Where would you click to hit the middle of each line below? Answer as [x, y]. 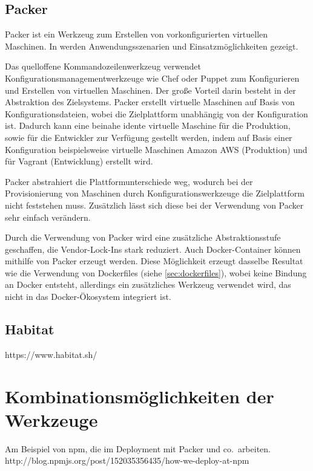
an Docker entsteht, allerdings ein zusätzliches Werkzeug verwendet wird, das [148, 284]
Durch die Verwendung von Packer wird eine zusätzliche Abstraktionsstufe [143, 237]
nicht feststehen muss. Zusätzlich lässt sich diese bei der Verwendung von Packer [154, 205]
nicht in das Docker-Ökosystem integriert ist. [88, 297]
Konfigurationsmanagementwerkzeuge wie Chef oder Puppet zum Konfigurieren [152, 78]
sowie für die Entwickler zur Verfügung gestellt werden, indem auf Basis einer [149, 137]
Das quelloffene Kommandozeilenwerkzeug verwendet [103, 66]
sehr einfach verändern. [48, 217]
